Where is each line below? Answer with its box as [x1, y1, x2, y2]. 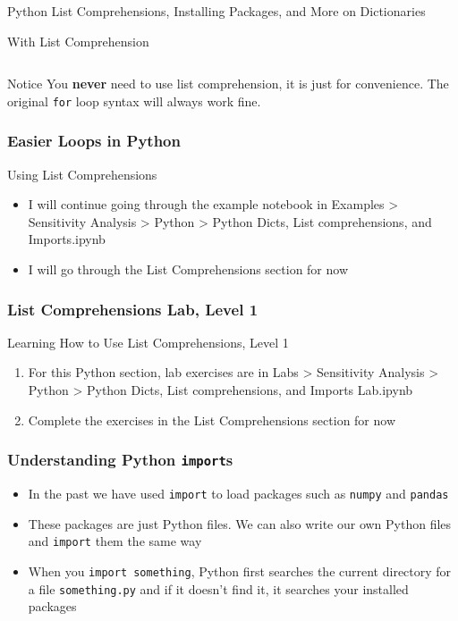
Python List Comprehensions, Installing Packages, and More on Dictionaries [7, 2, 426, 20]
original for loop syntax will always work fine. [7, 91, 261, 110]
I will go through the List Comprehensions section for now [28, 260, 349, 279]
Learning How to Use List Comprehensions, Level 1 [7, 332, 289, 351]
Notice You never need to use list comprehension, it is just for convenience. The [7, 74, 449, 93]
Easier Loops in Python [7, 130, 181, 152]
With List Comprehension [7, 31, 149, 50]
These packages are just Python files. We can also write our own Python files [28, 514, 452, 533]
